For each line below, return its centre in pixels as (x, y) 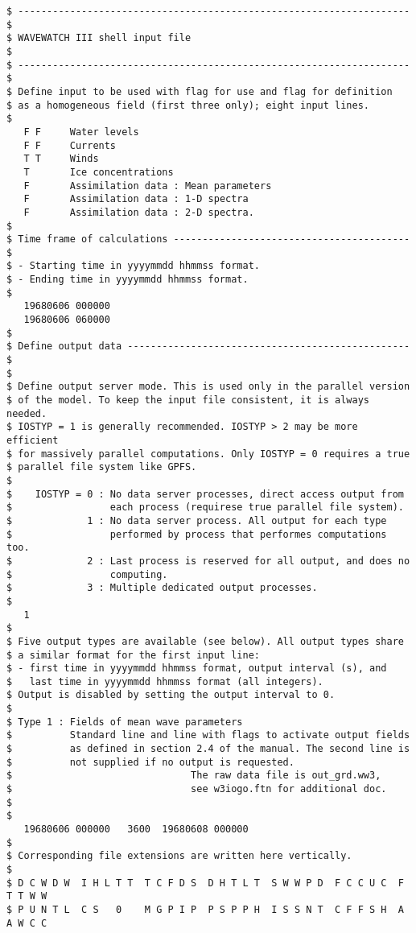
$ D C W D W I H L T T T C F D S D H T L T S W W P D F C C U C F (205, 883)
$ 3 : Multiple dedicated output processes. (162, 588)
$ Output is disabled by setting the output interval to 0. (171, 695)
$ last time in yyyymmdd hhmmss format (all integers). (165, 681)
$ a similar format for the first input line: (133, 655)
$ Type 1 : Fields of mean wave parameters (125, 722)
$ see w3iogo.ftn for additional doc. (197, 789)
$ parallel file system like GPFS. (102, 467)
